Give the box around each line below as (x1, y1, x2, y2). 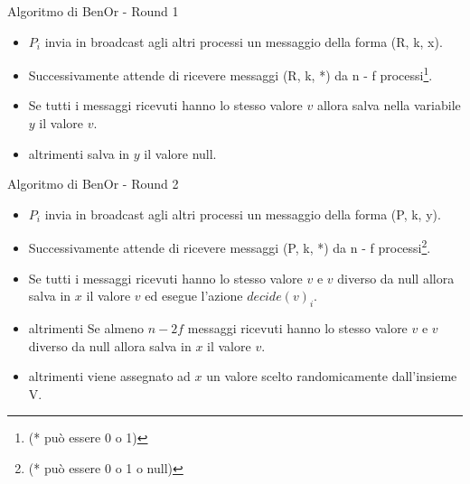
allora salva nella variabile (316, 96, 461, 115)
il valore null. (144, 144, 217, 163)
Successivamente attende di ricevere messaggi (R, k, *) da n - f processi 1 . (28, 63, 433, 84)
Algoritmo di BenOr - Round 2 (7, 174, 179, 193)
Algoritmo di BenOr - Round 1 (7, 2, 179, 20)
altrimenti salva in (28, 144, 130, 163)
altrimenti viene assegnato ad (28, 367, 191, 386)
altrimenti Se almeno (28, 319, 145, 338)
